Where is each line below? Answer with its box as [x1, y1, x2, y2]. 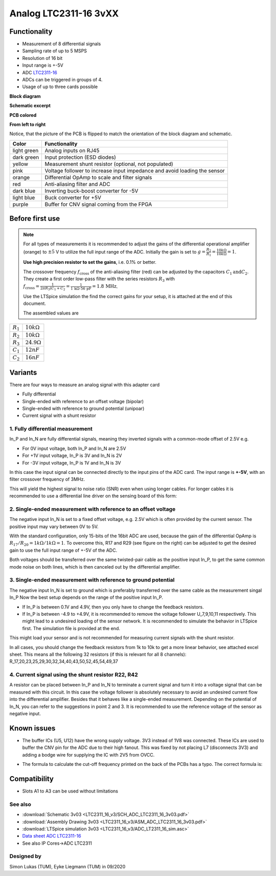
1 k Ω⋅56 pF [71, 286, 91, 291]
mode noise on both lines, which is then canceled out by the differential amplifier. [9, 564, 181, 570]
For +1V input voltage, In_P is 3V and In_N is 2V [22, 452, 122, 458]
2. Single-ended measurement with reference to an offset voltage [9, 505, 176, 512]
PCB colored [9, 112, 37, 118]
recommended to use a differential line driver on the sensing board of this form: [9, 493, 177, 499]
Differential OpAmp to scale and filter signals [44, 174, 152, 181]
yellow [12, 160, 28, 168]
